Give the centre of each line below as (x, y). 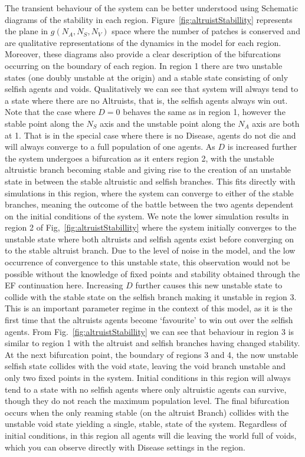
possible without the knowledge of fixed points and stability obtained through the (152, 273)
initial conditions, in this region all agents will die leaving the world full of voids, (151, 435)
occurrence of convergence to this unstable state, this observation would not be (147, 262)
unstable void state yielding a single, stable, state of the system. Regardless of (146, 424)
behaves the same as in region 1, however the (204, 112)
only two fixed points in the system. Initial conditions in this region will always (148, 377)
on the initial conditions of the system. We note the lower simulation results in (147, 216)
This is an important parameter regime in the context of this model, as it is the (149, 308)
